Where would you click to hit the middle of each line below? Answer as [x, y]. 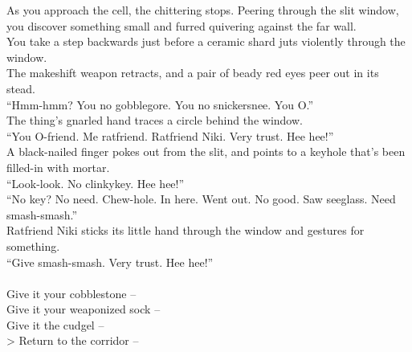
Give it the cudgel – [55, 324]
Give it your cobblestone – [71, 293]
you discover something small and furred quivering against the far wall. [182, 25]
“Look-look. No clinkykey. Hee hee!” [96, 183]
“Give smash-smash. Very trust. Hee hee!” [110, 262]
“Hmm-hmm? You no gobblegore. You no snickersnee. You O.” [160, 104]
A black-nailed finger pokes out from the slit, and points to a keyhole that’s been [206, 151]
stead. [21, 88]
